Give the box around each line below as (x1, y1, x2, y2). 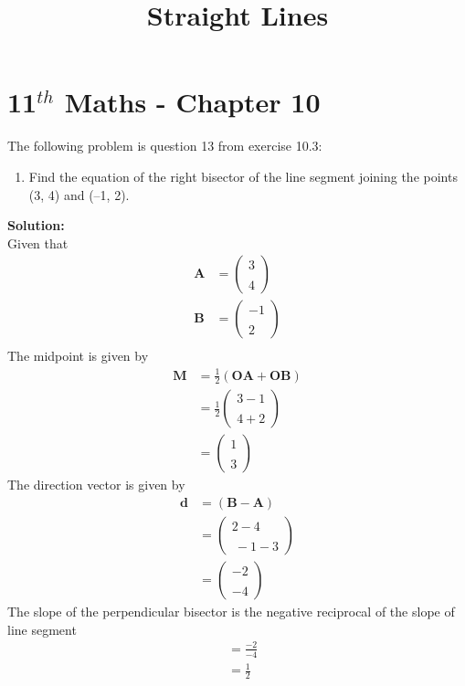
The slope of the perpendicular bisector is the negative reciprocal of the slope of (7, 602, 455, 621)
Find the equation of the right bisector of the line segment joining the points (28, 166, 458, 185)
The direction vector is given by (7, 475, 185, 494)
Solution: (7, 216, 65, 235)
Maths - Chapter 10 (64, 83, 321, 121)
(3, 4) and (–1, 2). (28, 185, 130, 204)
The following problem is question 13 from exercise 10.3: (7, 136, 322, 155)
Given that (7, 233, 69, 252)
